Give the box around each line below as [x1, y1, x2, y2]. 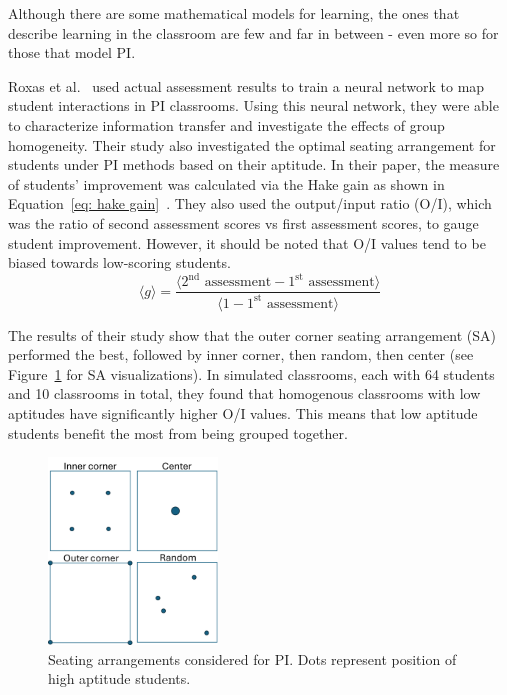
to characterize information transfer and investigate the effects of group [8, 114, 445, 135]
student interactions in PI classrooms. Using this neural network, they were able [8, 95, 499, 116]
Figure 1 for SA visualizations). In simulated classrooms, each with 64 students [8, 363, 495, 384]
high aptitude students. [48, 668, 191, 689]
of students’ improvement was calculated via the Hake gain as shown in [8, 173, 445, 194]
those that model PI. [8, 42, 136, 63]
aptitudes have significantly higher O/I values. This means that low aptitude [8, 403, 478, 423]
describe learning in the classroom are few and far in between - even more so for [8, 22, 499, 43]
